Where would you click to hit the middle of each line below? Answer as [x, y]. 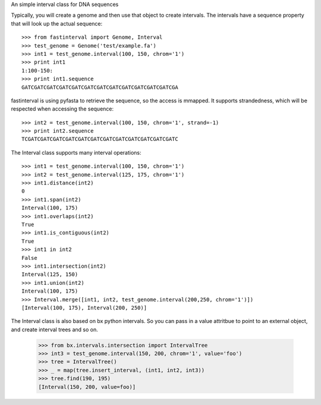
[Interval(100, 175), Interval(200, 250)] [84, 307]
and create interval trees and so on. [54, 329]
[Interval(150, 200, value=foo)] [87, 387]
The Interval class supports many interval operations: [76, 152]
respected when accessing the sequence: [62, 109]
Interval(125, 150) [50, 274]
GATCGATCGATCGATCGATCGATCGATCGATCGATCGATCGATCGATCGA [100, 87]
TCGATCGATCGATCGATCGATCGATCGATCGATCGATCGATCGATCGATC [100, 139]
